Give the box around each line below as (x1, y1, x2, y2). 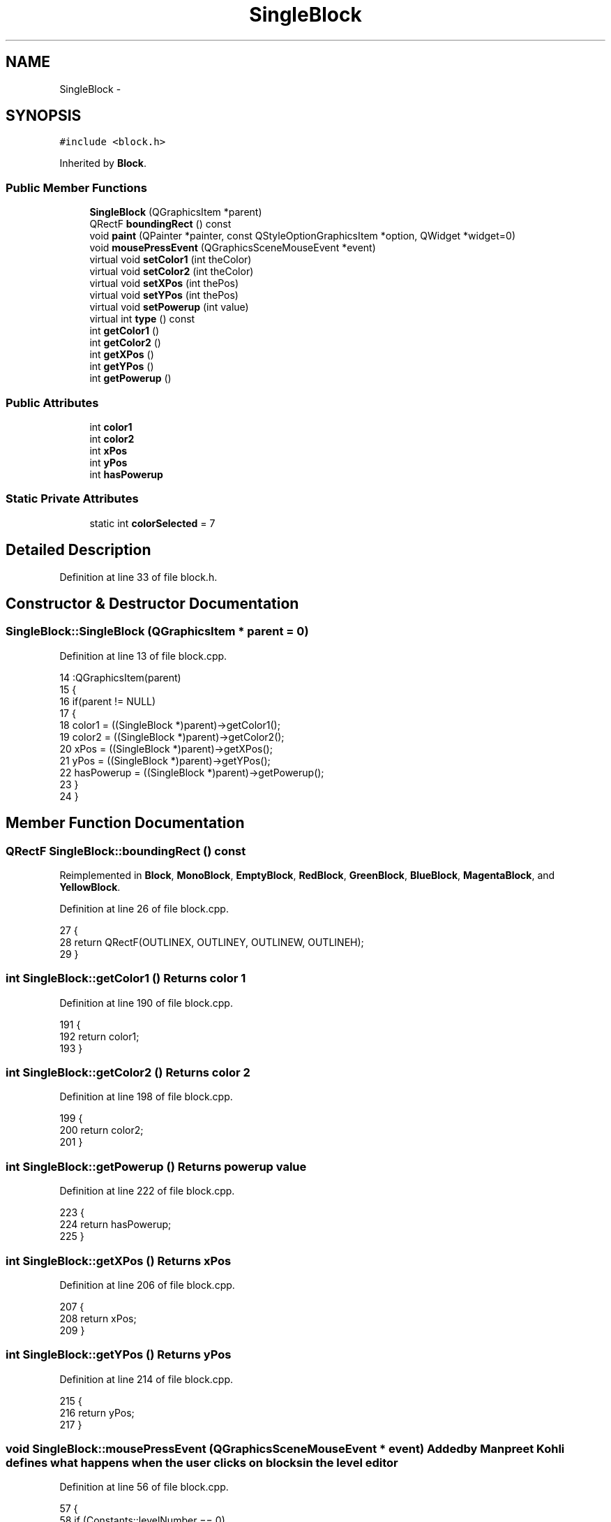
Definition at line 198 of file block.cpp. (59, 1091, 233, 1103)
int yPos (89, 456, 128, 468)
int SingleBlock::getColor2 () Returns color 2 (6, 1065, 250, 1080)
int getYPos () (89, 360, 154, 373)
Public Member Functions (6, 180, 147, 195)
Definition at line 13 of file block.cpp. (59, 649, 227, 662)
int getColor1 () (89, 325, 160, 337)
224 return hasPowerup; (59, 1218, 172, 1231)
